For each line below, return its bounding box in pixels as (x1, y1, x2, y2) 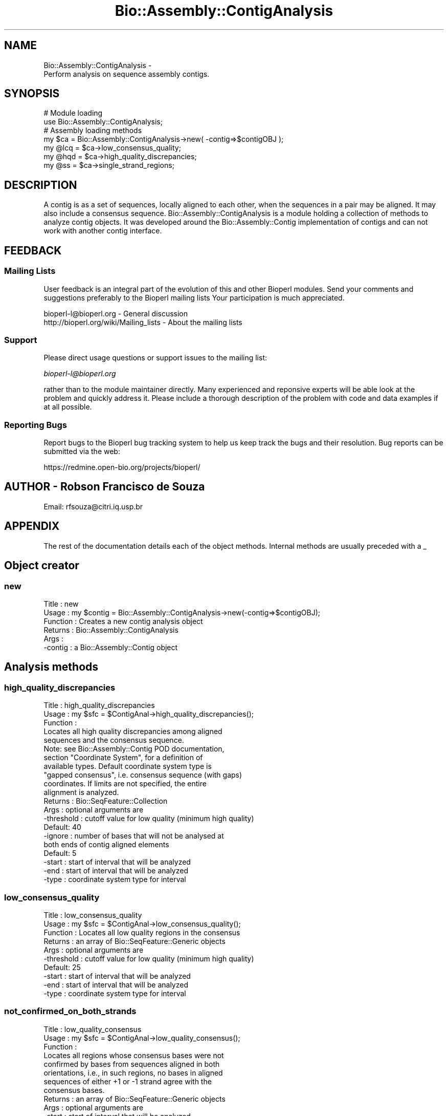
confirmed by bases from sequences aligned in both (43, 1059, 220, 1068)
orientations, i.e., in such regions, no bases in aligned (43, 1068, 223, 1077)
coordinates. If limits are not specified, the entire (43, 779, 207, 788)
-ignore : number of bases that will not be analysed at (43, 831, 224, 841)
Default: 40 (43, 823, 81, 832)
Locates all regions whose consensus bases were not (43, 1050, 224, 1060)
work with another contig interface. (43, 226, 162, 235)
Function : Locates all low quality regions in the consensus (43, 928, 240, 937)
